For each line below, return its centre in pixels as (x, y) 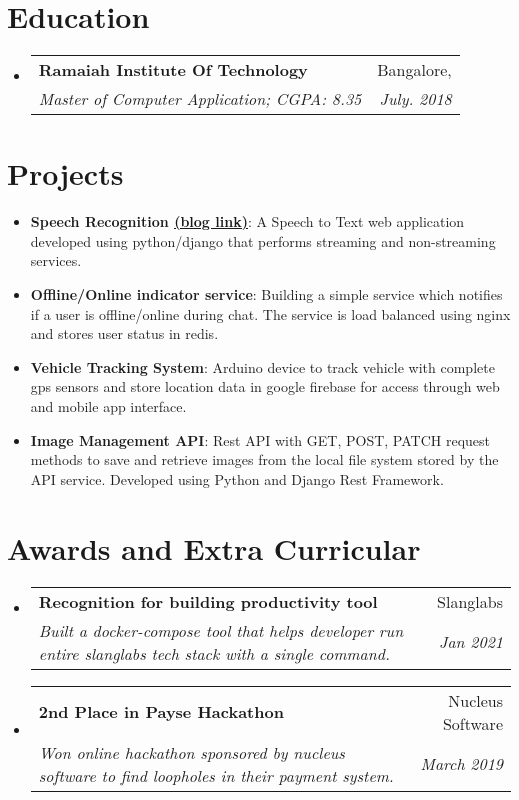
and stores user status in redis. (124, 333)
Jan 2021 (470, 641)
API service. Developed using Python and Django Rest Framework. (237, 478)
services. (56, 260)
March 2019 (461, 763)
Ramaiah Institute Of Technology (173, 70)
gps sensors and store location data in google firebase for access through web (265, 386)
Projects (65, 173)
